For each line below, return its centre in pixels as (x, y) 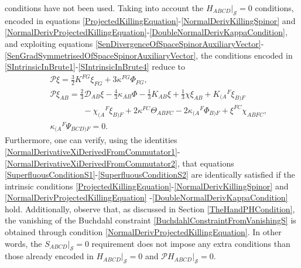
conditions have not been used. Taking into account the (104, 8)
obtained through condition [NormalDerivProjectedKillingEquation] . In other (143, 232)
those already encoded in (49, 256)
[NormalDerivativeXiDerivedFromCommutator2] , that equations (119, 163)
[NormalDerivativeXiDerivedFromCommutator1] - (93, 151)
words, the (23, 243)
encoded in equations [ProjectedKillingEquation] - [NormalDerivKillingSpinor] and (150, 20)
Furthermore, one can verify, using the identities (91, 140)
